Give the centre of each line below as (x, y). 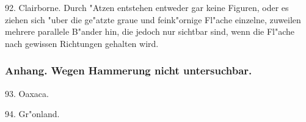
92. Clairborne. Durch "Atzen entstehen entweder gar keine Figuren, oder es (147, 7)
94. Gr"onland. (32, 114)
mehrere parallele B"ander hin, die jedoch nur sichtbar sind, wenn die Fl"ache (150, 31)
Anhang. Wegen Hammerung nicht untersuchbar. (129, 70)
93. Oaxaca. (27, 93)
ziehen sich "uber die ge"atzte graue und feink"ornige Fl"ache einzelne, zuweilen (153, 19)
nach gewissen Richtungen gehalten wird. (82, 43)
